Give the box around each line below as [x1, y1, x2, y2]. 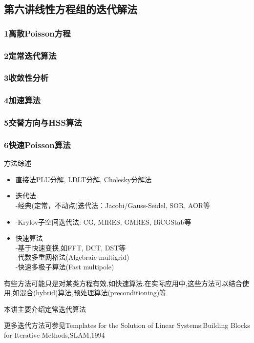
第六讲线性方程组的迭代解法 [4, 1, 137, 17]
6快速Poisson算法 [4, 138, 71, 151]
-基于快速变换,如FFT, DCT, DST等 [15, 242, 126, 252]
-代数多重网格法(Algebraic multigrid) [15, 252, 129, 262]
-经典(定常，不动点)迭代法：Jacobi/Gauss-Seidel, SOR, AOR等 [15, 200, 211, 210]
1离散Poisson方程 [4, 27, 71, 39]
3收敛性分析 [4, 72, 49, 84]
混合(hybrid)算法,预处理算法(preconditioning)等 [19, 287, 167, 298]
